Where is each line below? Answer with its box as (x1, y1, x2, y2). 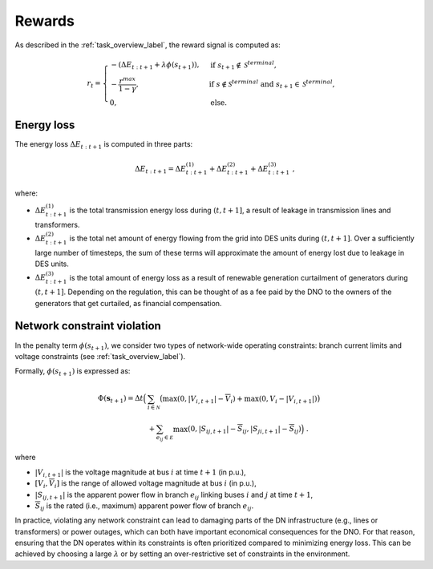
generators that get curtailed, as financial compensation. (34, 298, 222, 308)
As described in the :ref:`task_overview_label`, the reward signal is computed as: (14, 40, 281, 50)
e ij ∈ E (156, 434, 174, 442)
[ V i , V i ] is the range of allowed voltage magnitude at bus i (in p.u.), (34, 478, 257, 490)
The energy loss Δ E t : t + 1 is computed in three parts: (14, 139, 193, 151)
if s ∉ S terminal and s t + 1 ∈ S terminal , (208, 79, 335, 91)
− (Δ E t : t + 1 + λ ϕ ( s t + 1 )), (111, 60, 200, 71)
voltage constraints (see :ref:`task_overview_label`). (14, 351, 186, 361)
